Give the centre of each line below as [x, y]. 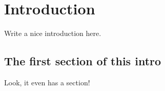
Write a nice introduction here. [53, 33]
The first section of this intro [83, 61]
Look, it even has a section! [47, 82]
